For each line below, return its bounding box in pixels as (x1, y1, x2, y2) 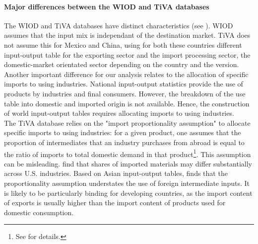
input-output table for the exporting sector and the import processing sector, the (4, 49, 251, 60)
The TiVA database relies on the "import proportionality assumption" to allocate (4, 117, 251, 128)
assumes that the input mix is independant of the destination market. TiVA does (4, 30, 251, 40)
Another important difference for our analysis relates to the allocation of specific (4, 69, 249, 79)
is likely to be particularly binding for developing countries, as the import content (4, 187, 253, 198)
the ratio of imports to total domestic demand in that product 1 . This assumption (4, 147, 251, 159)
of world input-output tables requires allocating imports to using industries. (4, 108, 234, 118)
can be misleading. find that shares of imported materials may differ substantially (4, 158, 252, 168)
